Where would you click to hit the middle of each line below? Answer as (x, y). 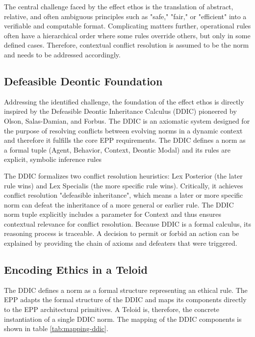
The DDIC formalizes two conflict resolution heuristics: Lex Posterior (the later (123, 175)
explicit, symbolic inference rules (53, 159)
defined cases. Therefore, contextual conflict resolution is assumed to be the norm (127, 45)
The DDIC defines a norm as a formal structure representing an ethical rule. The (126, 290)
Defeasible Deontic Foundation (83, 81)
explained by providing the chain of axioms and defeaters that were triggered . (121, 243)
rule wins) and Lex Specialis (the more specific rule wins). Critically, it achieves (124, 185)
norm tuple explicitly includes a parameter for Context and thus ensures (113, 214)
